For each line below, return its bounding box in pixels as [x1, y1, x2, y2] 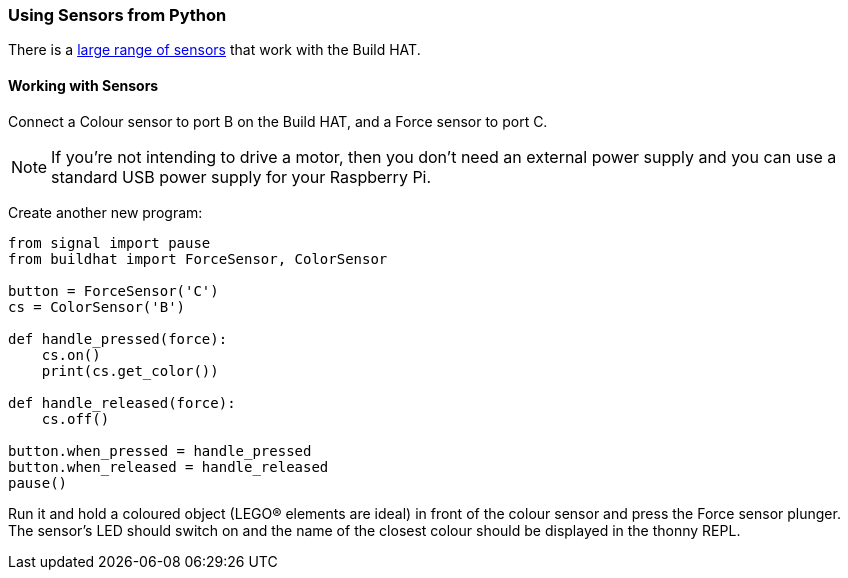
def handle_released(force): [8, 394, 236, 411]
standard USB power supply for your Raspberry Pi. [51, 166, 432, 187]
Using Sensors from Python [8, 5, 227, 25]
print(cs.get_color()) [41, 362, 219, 379]
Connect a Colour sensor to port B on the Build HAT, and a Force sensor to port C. [8, 112, 548, 130]
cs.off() [41, 410, 110, 427]
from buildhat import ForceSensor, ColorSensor [8, 250, 388, 267]
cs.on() [41, 346, 101, 363]
